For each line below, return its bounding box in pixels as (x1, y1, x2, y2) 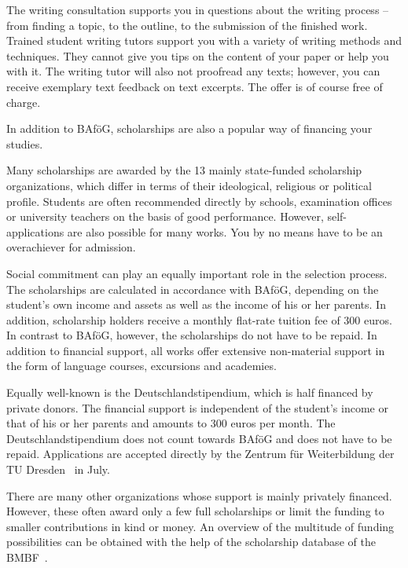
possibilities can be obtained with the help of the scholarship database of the (6, 533, 376, 550)
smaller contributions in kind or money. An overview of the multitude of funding (6, 518, 395, 534)
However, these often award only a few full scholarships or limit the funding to (6, 503, 384, 519)
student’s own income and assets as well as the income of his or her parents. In (6, 296, 386, 313)
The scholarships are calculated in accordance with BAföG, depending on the (6, 280, 379, 297)
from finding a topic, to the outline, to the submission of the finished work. (6, 16, 368, 33)
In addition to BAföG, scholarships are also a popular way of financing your (6, 120, 373, 137)
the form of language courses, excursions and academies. (6, 357, 277, 374)
